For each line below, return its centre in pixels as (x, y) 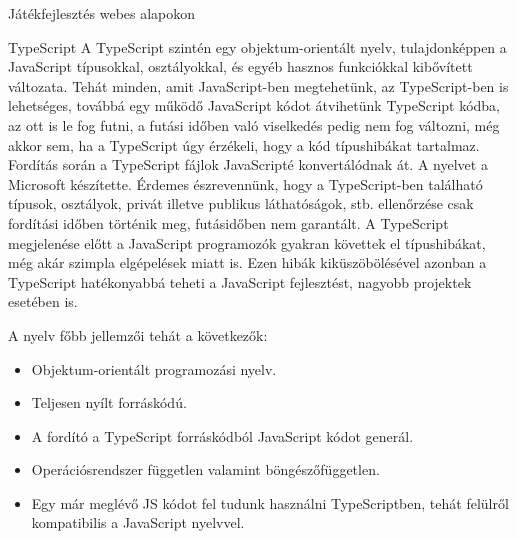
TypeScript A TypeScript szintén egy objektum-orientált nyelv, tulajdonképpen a (257, 46)
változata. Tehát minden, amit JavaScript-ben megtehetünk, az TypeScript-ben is (258, 85)
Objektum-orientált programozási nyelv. (154, 368)
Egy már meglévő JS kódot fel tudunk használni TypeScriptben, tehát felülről (270, 502)
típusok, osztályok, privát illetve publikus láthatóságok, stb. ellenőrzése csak (241, 203)
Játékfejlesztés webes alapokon (102, 13)
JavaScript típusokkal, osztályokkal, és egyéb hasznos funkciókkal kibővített (240, 66)
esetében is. (43, 301)
